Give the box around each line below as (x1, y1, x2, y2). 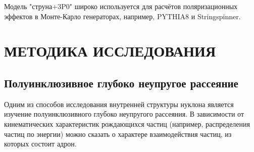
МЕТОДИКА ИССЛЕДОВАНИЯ (4, 40, 216, 61)
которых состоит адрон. (4, 138, 77, 149)
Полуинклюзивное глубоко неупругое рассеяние (4, 75, 238, 90)
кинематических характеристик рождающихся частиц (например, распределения (4, 118, 250, 129)
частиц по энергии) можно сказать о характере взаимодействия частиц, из (4, 128, 232, 139)
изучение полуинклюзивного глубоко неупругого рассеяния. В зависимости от (4, 109, 244, 119)
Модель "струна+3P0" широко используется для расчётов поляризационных (4, 1, 238, 11)
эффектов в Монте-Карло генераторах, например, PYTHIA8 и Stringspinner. (4, 11, 241, 21)
